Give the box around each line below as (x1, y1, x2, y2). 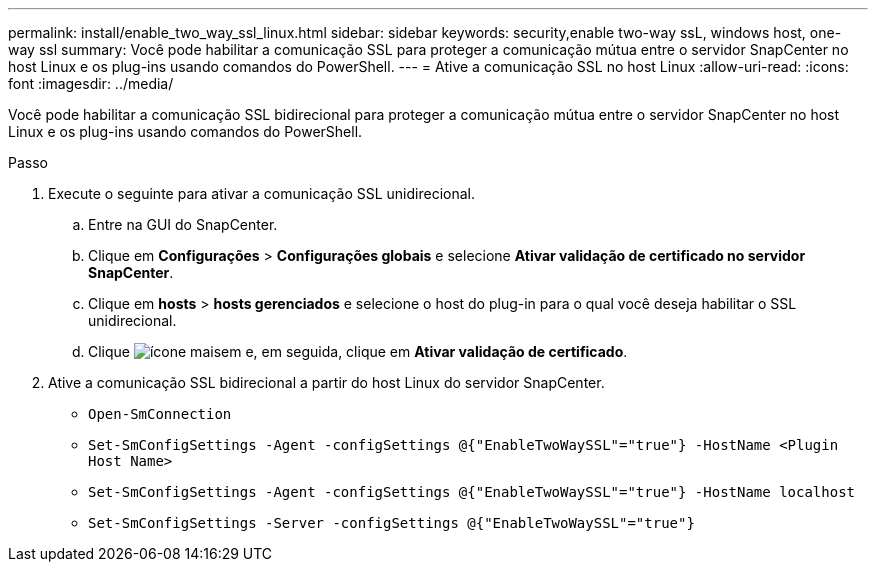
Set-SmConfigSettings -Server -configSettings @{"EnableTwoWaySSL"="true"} (88, 515, 695, 531)
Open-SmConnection (88, 406, 232, 422)
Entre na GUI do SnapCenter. (88, 216, 278, 233)
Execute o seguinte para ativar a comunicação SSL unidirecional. (48, 185, 475, 202)
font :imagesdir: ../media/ (8, 75, 174, 92)
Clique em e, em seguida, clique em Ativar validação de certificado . (88, 343, 628, 360)
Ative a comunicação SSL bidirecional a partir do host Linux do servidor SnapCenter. (48, 374, 605, 391)
